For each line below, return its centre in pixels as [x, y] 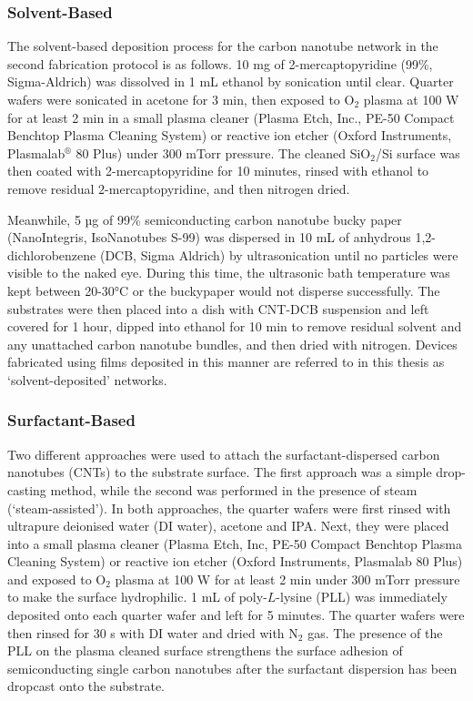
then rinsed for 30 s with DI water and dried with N [153, 632]
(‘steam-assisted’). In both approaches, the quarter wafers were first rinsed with [229, 508]
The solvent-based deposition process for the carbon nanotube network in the [223, 46]
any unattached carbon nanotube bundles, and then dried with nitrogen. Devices [232, 344]
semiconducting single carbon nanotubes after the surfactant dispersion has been [232, 668]
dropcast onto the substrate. [86, 686]
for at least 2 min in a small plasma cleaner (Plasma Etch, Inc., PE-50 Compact [231, 117]
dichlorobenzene [52, 254]
